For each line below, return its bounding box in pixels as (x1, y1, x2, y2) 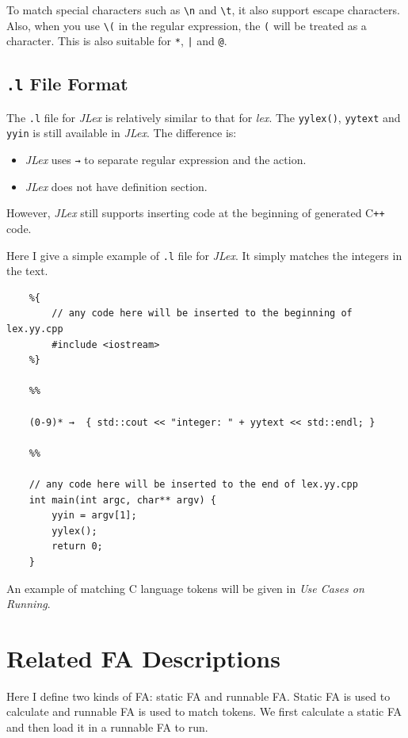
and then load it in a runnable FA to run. (6, 719, 208, 735)
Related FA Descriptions (6, 641, 280, 674)
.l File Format (6, 71, 128, 96)
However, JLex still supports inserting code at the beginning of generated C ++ (6, 205, 385, 221)
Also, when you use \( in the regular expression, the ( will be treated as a (6, 17, 367, 33)
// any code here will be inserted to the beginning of (51, 308, 353, 319)
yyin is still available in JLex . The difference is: (6, 124, 237, 141)
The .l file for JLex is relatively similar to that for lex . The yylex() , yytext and (6, 109, 401, 125)
